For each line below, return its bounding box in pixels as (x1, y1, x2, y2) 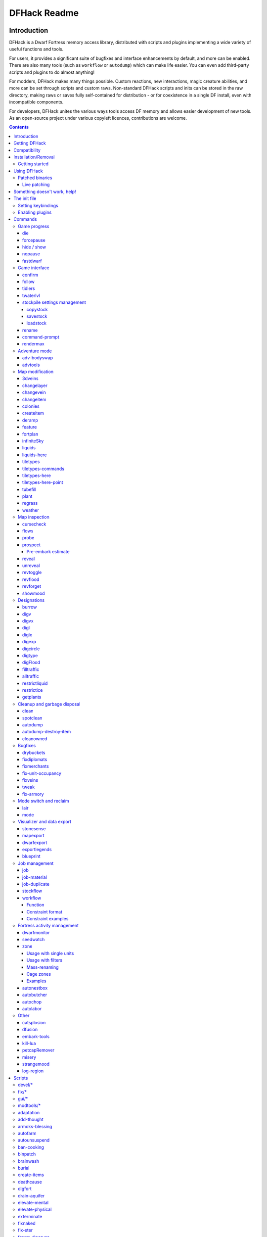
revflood (22, 576, 40, 582)
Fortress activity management (18, 923, 79, 929)
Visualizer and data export (18, 819, 72, 825)
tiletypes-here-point (22, 479, 64, 485)
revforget (22, 583, 42, 589)
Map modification (18, 369, 54, 375)
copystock (26, 306, 48, 312)
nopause (22, 251, 41, 257)
